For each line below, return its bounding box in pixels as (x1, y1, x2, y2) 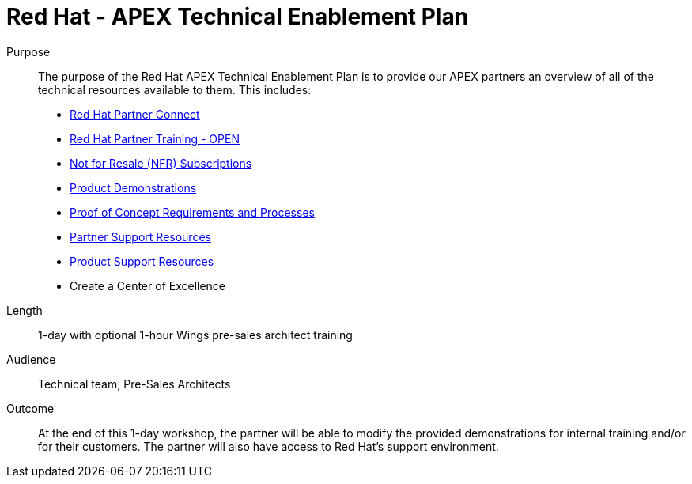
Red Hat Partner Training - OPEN (70, 131, 240, 146)
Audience (6, 352, 56, 366)
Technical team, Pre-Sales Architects (38, 376, 231, 391)
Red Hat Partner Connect (70, 107, 200, 121)
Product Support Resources (70, 254, 214, 268)
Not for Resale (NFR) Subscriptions (70, 156, 252, 170)
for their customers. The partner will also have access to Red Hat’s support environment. (38, 439, 499, 453)
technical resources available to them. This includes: (38, 82, 312, 96)
